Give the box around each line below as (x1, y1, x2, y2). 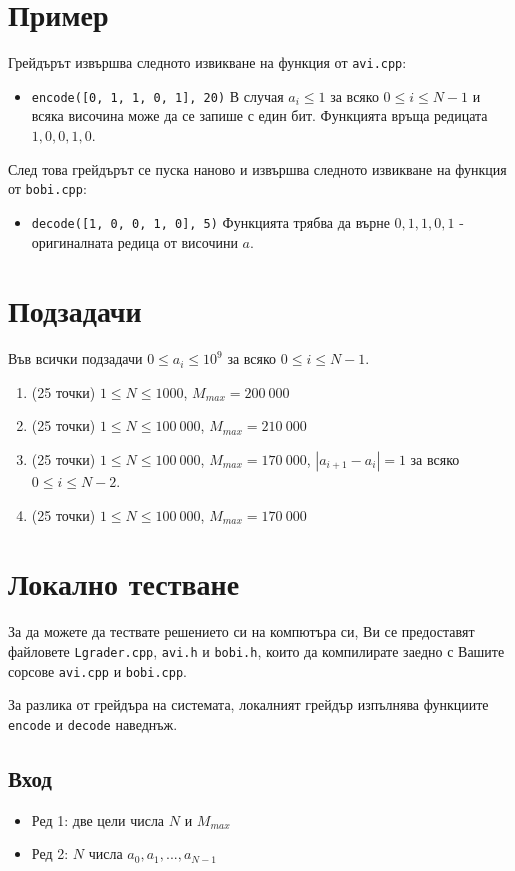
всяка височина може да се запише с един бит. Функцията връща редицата (31, 105, 488, 126)
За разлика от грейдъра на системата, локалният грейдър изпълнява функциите (8, 694, 489, 715)
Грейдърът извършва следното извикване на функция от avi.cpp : (8, 52, 407, 73)
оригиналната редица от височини (31, 231, 238, 252)
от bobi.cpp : (8, 178, 87, 199)
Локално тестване (8, 563, 240, 604)
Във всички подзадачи (8, 348, 143, 369)
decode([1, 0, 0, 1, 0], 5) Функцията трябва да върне (31, 211, 390, 232)
